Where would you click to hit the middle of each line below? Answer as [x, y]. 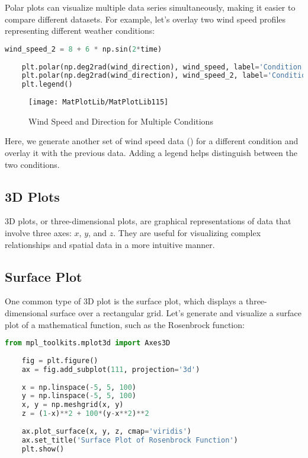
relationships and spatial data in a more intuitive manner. [110, 244]
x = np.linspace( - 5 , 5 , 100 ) [79, 387]
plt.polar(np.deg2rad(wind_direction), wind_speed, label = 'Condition [162, 67]
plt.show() [43, 449]
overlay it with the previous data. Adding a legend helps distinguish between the [151, 152]
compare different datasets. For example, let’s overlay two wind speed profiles [145, 19]
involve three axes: [38, 232]
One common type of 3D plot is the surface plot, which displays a [124, 301]
